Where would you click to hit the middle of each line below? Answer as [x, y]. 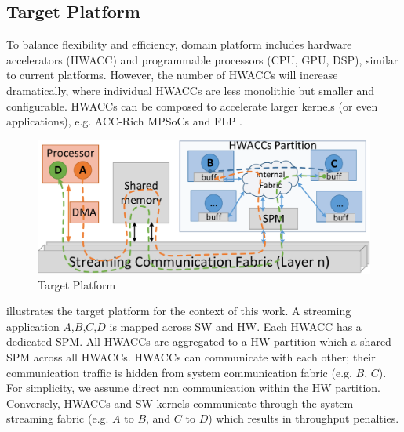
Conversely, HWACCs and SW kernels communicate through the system [180, 403]
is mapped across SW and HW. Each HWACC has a [235, 326]
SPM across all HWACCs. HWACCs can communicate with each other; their [191, 356]
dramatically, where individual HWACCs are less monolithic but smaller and [191, 90]
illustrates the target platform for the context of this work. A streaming [179, 311]
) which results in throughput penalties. [304, 418]
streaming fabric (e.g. [58, 418]
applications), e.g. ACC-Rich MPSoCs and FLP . [124, 121]
